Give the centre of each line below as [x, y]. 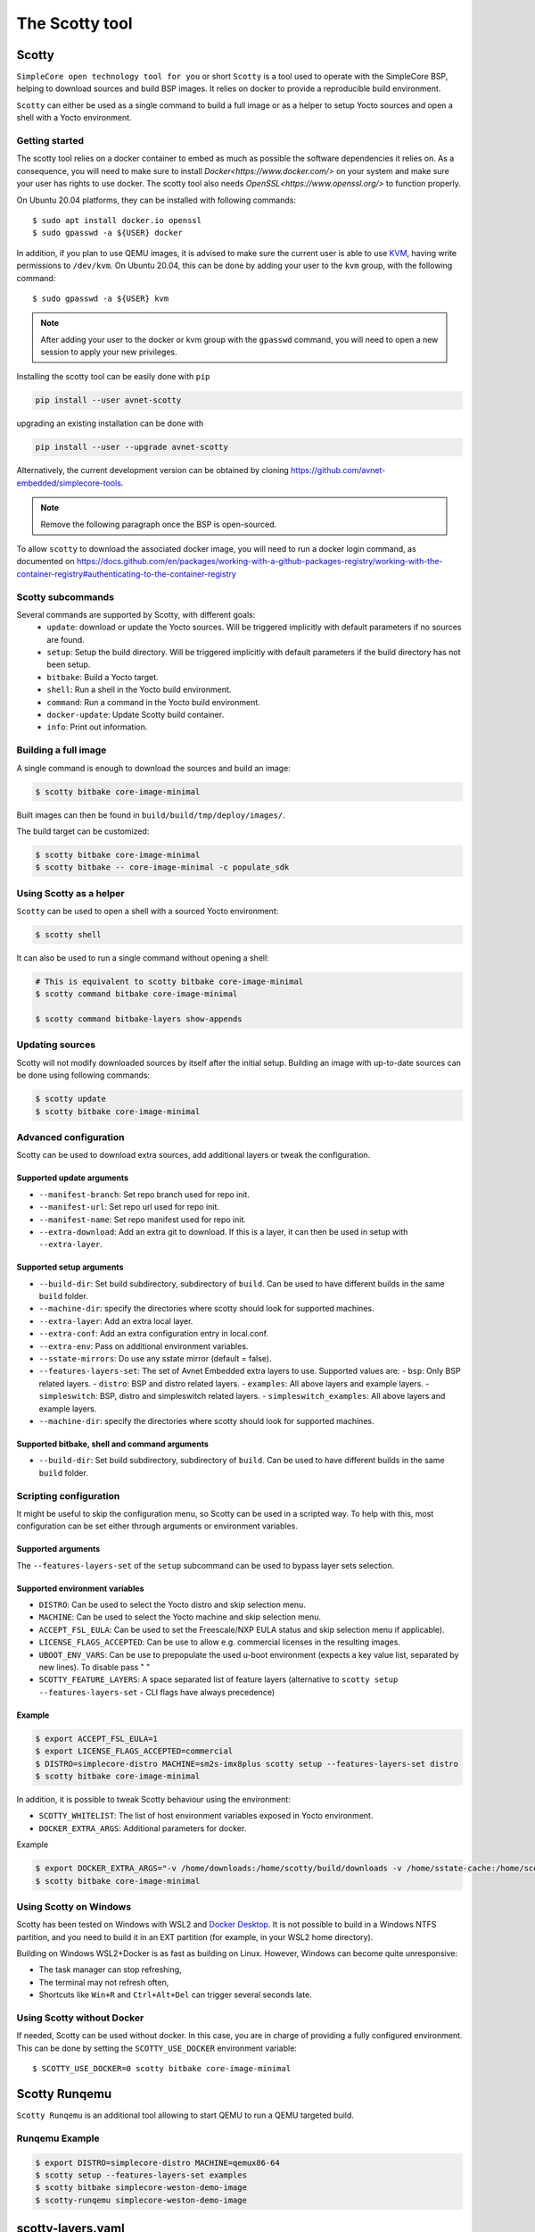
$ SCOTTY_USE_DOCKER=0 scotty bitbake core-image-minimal [162, 2069]
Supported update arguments [73, 1178]
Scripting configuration [68, 1495]
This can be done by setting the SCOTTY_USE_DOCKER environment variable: [157, 2048]
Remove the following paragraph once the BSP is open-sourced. [159, 524]
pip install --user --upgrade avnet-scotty [132, 447]
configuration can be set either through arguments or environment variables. [157, 1526]
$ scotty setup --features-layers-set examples [141, 2175]
